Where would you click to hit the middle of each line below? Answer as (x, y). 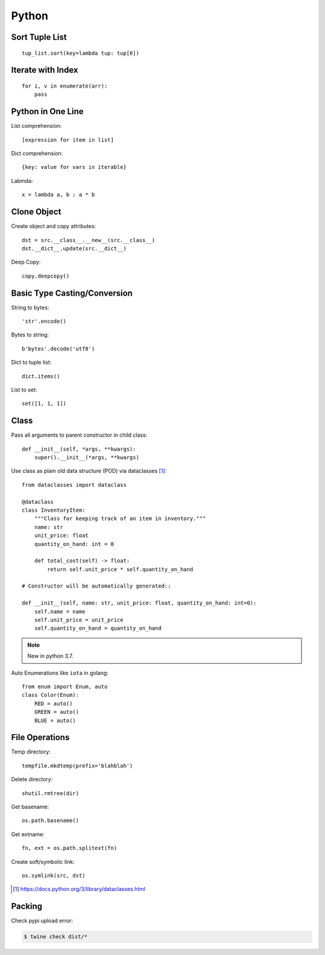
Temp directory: (31, 752)
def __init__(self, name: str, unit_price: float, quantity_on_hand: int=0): (139, 603)
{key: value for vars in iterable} (74, 167)
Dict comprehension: (37, 153)
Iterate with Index (45, 70)
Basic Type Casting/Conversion (72, 293)
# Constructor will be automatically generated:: (97, 586)
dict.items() (41, 376)
